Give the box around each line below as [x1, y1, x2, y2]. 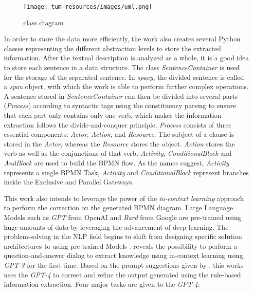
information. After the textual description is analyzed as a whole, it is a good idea [4, 53, 249, 63]
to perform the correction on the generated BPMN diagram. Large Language [4, 202, 233, 213]
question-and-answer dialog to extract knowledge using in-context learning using [4, 250, 243, 260]
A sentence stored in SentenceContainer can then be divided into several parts [4, 91, 238, 101]
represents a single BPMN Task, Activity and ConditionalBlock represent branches [4, 167, 249, 177]
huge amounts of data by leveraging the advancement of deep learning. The [4, 221, 229, 232]
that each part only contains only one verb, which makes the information [4, 110, 221, 120]
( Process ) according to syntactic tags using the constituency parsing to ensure [4, 100, 236, 110]
